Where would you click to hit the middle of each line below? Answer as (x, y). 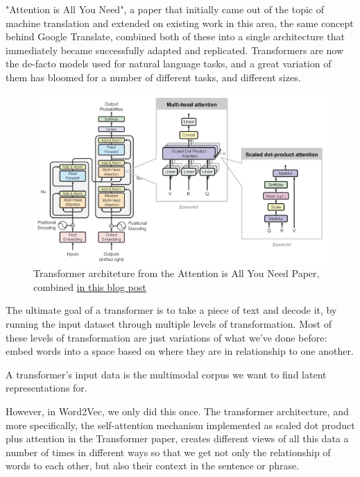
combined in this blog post (90, 286)
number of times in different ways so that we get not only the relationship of (168, 452)
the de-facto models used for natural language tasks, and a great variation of (169, 64)
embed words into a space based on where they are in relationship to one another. (180, 351)
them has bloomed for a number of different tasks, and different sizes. (153, 77)
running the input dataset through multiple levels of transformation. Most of (169, 324)
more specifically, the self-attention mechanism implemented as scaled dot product (180, 425)
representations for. (46, 388)
